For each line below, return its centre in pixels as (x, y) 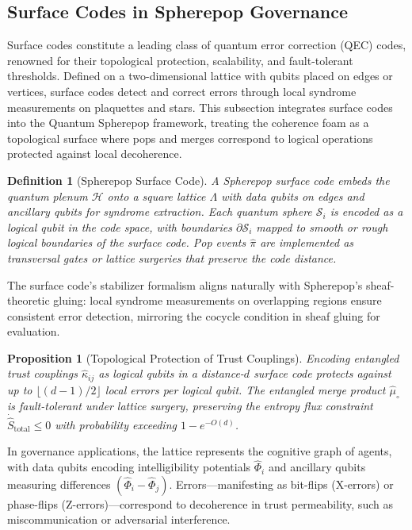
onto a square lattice (156, 196)
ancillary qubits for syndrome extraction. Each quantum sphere (160, 211)
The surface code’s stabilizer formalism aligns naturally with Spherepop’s (185, 284)
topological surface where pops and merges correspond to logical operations (190, 138)
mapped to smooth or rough (322, 227)
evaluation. (34, 331)
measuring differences (59, 484)
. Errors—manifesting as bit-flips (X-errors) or (281, 484)
